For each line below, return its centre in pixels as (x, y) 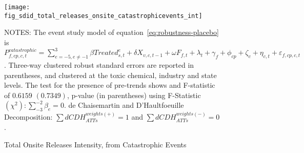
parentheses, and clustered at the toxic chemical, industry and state (110, 75)
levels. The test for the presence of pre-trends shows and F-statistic (110, 85)
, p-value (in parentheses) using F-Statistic (134, 95)
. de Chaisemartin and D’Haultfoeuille (124, 105)
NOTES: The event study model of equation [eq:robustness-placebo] (112, 32)
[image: (17, 7)
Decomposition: (28, 117)
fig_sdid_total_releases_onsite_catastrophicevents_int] (103, 16)
